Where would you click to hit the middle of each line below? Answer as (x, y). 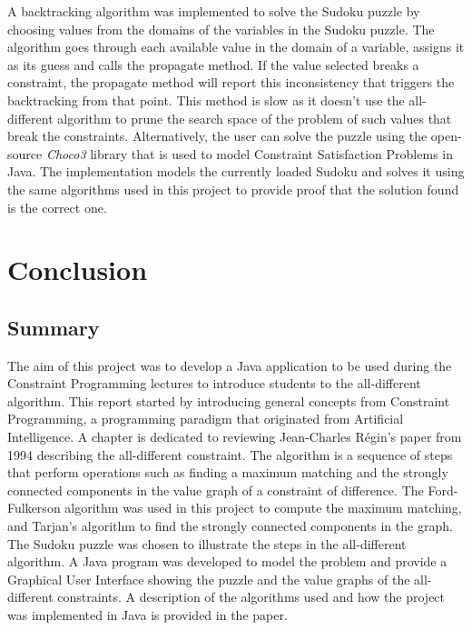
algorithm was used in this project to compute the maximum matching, (263, 508)
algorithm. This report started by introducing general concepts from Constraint (229, 400)
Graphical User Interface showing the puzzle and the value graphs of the (209, 579)
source (25, 153)
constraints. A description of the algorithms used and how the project (251, 597)
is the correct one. (57, 207)
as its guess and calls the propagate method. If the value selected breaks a (213, 64)
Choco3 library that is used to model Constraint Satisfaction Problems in (249, 153)
